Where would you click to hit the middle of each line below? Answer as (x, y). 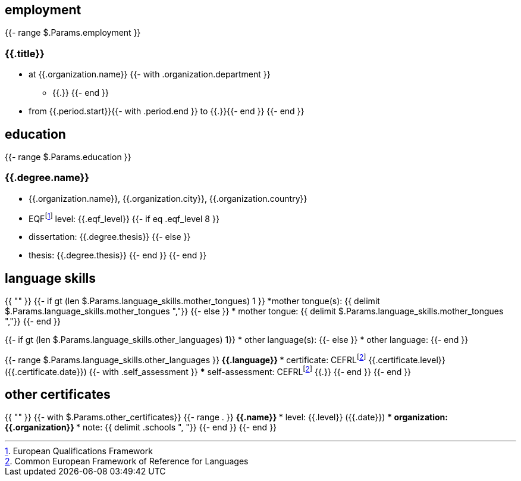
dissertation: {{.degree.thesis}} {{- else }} (110, 237)
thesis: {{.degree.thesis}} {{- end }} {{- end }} (118, 255)
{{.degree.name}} (47, 178)
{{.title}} (25, 53)
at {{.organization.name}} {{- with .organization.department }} (150, 74)
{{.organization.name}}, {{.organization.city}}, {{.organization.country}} (168, 198)
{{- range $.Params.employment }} (73, 33)
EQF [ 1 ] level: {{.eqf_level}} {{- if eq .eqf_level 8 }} (124, 218)
